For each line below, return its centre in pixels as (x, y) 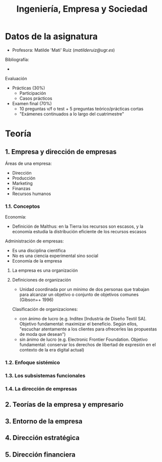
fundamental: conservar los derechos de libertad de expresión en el (88, 345)
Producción (24, 178)
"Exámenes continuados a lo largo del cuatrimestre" (72, 114)
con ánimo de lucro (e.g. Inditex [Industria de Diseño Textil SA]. (83, 319)
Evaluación (16, 78)
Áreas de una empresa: (29, 163)
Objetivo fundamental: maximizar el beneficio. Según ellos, (79, 324)
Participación (33, 93)
